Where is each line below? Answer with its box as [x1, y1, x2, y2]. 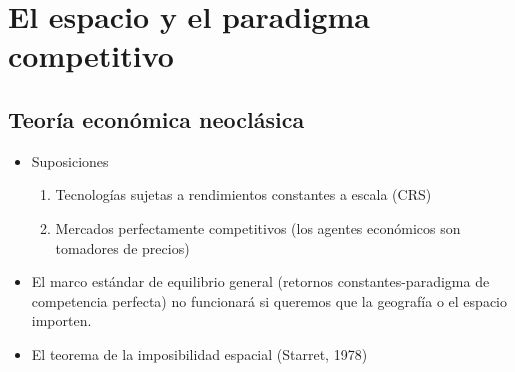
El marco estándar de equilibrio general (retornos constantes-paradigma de [31, 271, 490, 292]
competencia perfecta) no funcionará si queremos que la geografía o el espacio [31, 290, 507, 311]
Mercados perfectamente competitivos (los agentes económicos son [55, 217, 461, 238]
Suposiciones [31, 150, 109, 171]
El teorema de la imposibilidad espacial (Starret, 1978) [31, 343, 368, 364]
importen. [31, 310, 92, 331]
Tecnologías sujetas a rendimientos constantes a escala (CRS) [55, 184, 432, 205]
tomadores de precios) [55, 237, 190, 258]
